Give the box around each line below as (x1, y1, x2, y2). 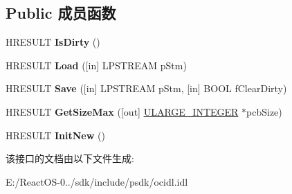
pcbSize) (246, 104, 282, 118)
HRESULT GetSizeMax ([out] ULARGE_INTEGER (6, 104, 239, 118)
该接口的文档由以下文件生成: (6, 151, 134, 166)
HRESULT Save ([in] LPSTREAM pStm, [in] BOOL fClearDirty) (6, 81, 287, 96)
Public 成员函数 (6, 2, 116, 24)
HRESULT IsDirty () (6, 35, 100, 49)
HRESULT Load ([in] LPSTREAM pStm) (6, 58, 187, 72)
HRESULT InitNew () (6, 127, 105, 142)
